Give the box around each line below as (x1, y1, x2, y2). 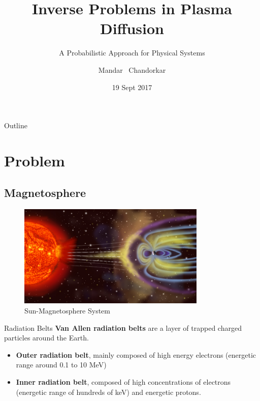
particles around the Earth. (4, 332, 89, 343)
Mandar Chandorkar (98, 64, 166, 75)
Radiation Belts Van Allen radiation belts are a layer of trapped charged (4, 322, 242, 333)
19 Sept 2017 (112, 81, 152, 92)
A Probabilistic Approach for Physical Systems (59, 47, 205, 58)
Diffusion (100, 18, 164, 39)
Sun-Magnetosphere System (24, 305, 110, 316)
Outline (4, 120, 27, 131)
